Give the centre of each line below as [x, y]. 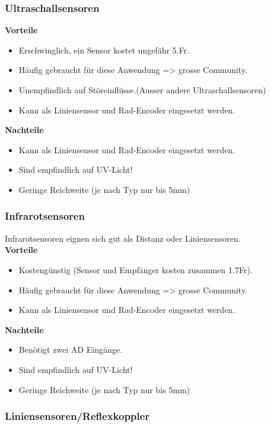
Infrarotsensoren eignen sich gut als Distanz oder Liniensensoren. [123, 238]
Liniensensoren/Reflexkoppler [77, 416]
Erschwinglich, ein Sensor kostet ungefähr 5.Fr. [104, 50]
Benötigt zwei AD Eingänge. [70, 349]
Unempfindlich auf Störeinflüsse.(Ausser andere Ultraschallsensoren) [142, 90]
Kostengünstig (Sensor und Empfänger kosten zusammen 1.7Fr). [136, 269]
